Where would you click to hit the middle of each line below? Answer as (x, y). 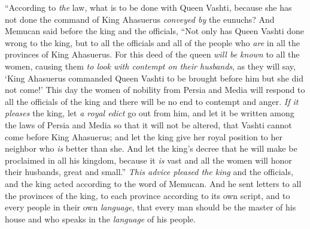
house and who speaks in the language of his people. (100, 219)
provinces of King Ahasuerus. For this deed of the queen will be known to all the (152, 54)
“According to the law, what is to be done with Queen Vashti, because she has (148, 7)
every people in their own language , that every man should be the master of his (151, 207)
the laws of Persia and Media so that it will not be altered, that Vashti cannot (148, 124)
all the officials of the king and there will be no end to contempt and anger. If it (152, 101)
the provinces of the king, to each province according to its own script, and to (148, 195)
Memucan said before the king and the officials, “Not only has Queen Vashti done (155, 31)
